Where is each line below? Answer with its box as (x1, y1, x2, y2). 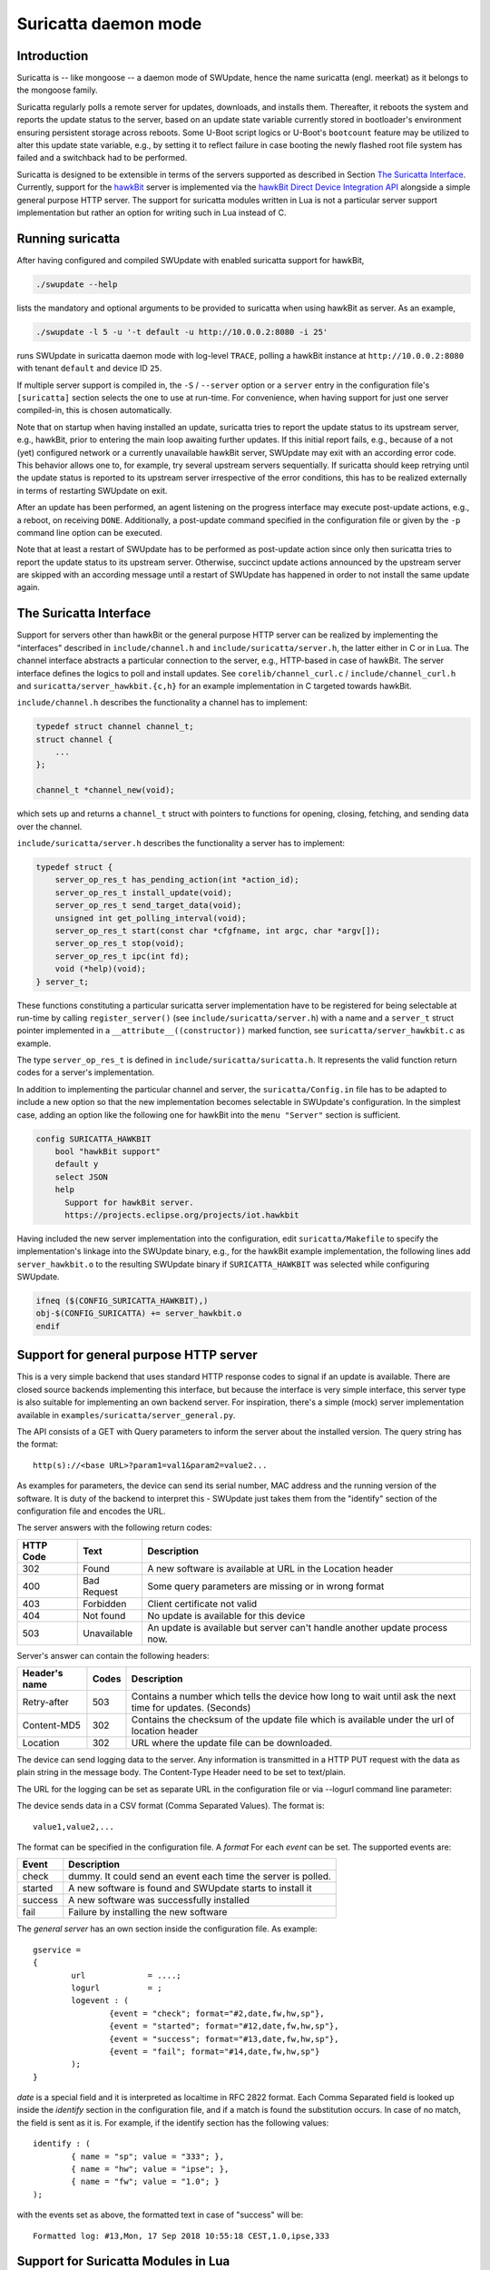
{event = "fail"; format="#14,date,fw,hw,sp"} (109, 2046, 320, 2057)
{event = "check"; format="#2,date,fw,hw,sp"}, (109, 2008, 326, 2018)
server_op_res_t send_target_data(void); (54, 900, 242, 911)
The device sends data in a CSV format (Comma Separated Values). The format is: (16, 1801, 325, 1811)
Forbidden (83, 1597, 127, 1610)
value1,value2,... (33, 1821, 115, 1831)
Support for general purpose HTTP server (16, 1347, 258, 1363)
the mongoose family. (16, 84, 98, 95)
